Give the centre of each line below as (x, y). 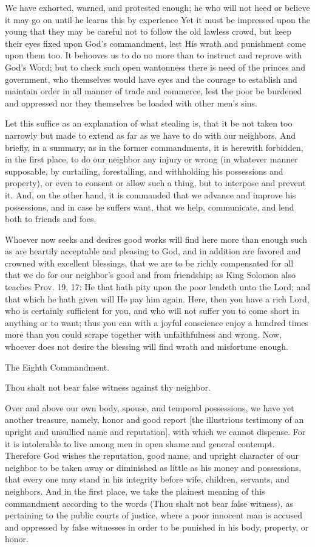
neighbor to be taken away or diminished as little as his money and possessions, (153, 467)
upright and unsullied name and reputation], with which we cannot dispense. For (155, 431)
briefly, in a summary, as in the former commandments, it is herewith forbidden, (154, 147)
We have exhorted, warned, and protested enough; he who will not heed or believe (157, 7)
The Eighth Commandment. (57, 367)
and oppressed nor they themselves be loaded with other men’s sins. (131, 103)
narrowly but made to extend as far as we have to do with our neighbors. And (151, 135)
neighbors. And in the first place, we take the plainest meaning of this (135, 491)
